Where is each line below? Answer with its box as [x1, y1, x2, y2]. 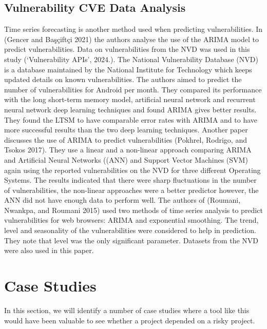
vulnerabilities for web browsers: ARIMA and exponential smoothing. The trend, [4, 215, 259, 225]
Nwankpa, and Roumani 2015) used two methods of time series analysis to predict [4, 204, 263, 215]
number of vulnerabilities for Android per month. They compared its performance [4, 84, 262, 94]
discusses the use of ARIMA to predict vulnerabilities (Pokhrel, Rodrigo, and [4, 134, 247, 145]
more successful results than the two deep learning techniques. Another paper [4, 124, 248, 135]
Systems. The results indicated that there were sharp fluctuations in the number [4, 175, 257, 185]
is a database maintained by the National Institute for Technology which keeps [4, 64, 252, 74]
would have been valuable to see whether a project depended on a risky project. [4, 315, 255, 325]
